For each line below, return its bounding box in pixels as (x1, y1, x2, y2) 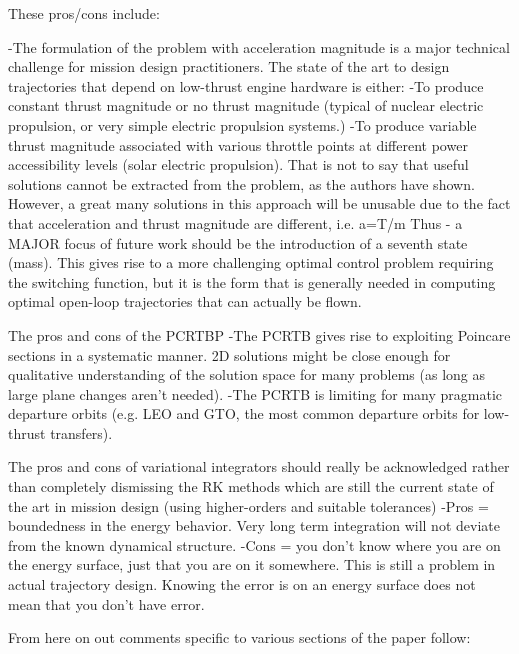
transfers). (50, 422, 113, 443)
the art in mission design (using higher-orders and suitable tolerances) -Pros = (8, 495, 489, 516)
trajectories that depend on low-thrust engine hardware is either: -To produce (8, 75, 484, 96)
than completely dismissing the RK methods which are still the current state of (8, 476, 494, 497)
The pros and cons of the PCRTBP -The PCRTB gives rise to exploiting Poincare (8, 324, 511, 345)
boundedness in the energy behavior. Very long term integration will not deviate (8, 515, 500, 536)
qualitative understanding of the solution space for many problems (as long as (8, 364, 485, 385)
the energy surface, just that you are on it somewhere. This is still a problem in (8, 554, 496, 575)
